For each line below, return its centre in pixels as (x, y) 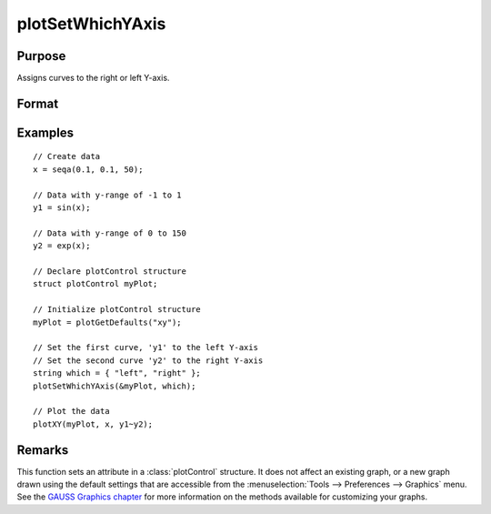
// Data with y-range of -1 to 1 (107, 195)
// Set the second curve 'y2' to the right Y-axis (148, 360)
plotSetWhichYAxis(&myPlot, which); (115, 386)
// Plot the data (71, 411)
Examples (45, 132)
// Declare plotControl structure (110, 272)
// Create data (67, 156)
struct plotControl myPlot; (95, 284)
